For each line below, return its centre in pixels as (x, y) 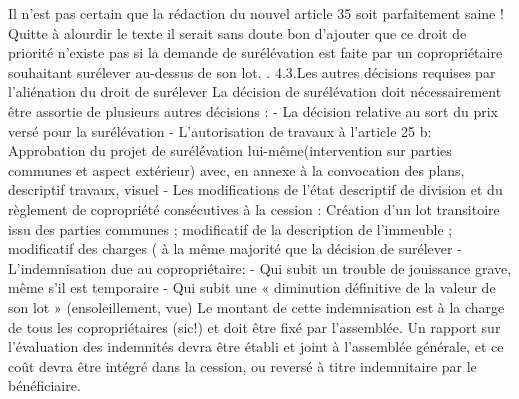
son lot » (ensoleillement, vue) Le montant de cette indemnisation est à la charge (256, 306)
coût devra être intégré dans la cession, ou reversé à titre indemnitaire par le (242, 365)
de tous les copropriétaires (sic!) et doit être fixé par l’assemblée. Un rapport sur (254, 326)
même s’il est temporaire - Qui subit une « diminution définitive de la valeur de (252, 287)
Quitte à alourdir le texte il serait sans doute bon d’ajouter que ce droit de (237, 32)
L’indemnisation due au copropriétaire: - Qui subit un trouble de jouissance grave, (260, 267)
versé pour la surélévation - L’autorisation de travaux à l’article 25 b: (220, 130)
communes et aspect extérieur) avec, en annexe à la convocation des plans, (236, 169)
